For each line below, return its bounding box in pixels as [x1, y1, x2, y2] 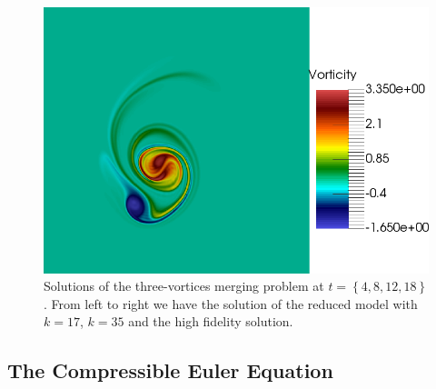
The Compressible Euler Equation [7, 356, 333, 384]
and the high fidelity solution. [128, 312, 293, 331]
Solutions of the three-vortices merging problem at [44, 276, 324, 295]
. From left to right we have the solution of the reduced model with [44, 294, 418, 313]
